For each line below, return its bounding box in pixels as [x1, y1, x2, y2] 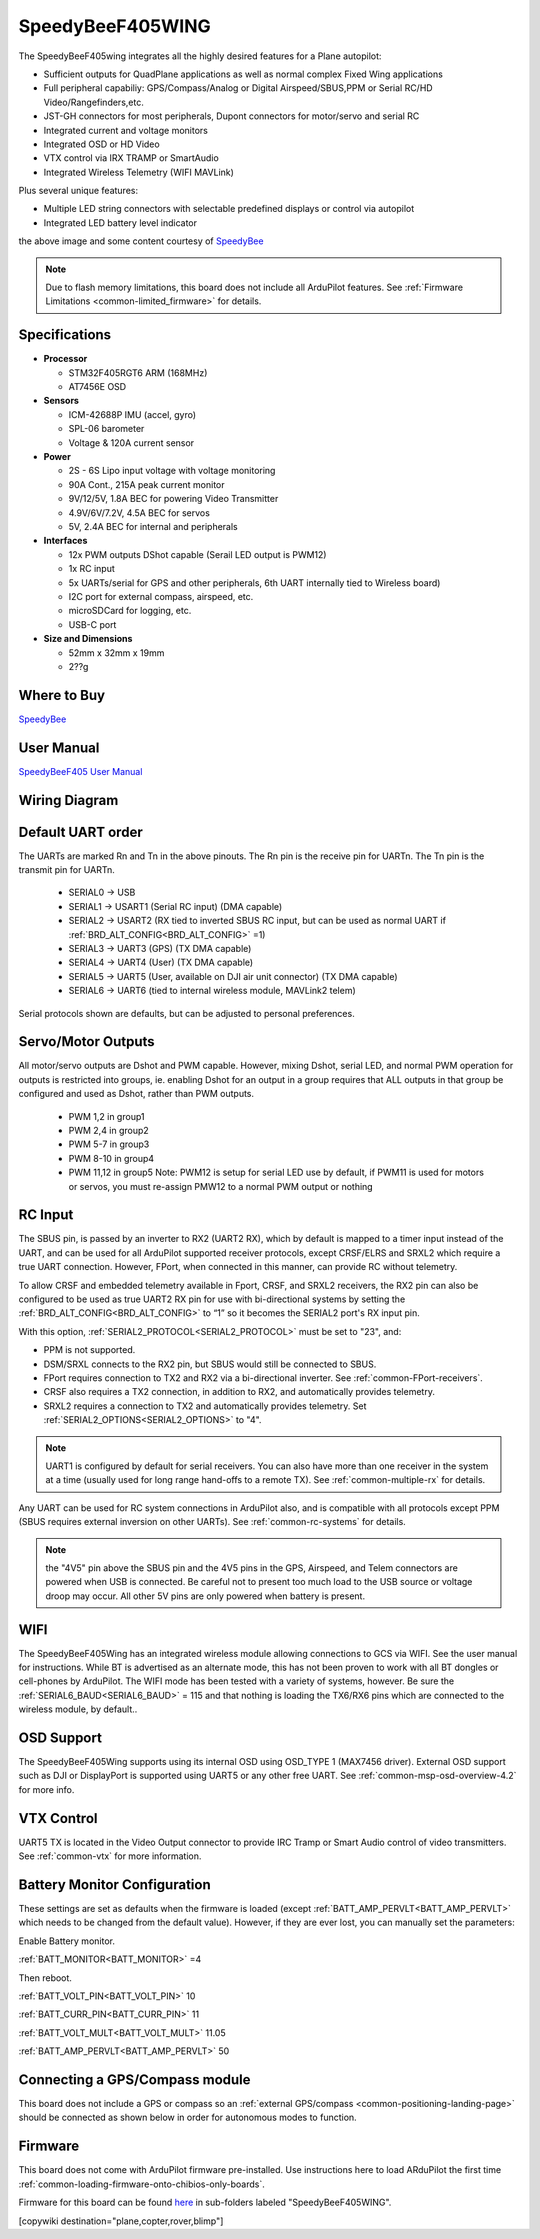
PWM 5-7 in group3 [68, 1138, 150, 1150]
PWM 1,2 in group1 [68, 1110, 145, 1122]
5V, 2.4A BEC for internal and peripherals [68, 521, 239, 532]
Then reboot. [18, 1971, 72, 1984]
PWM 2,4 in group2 [68, 1125, 149, 1137]
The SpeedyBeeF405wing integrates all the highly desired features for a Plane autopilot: [18, 50, 382, 62]
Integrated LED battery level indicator [43, 216, 197, 229]
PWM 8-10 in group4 [68, 1152, 155, 1164]
